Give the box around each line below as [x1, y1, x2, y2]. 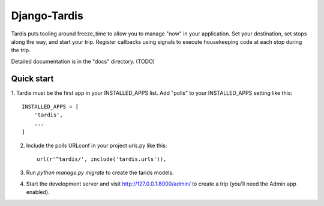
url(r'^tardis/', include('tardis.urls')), [37, 156, 167, 162]
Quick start [11, 73, 54, 83]
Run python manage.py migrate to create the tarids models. [26, 169, 174, 177]
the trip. [11, 47, 31, 54]
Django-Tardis [11, 9, 83, 22]
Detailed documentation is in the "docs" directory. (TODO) [11, 58, 155, 65]
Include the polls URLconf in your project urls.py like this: [26, 142, 167, 149]
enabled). [26, 189, 50, 196]
